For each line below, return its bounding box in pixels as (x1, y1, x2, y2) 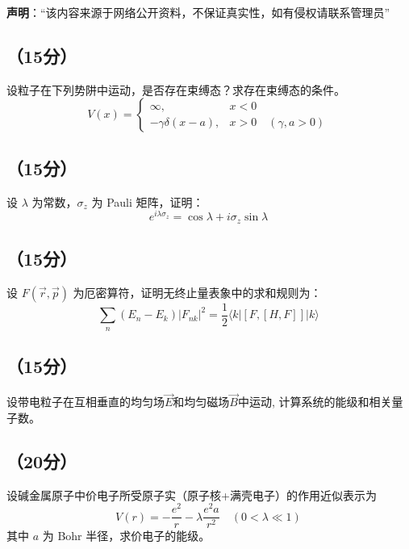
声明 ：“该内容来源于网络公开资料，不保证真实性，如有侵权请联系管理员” (6, 4, 390, 20)
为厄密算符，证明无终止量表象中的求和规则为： (73, 283, 322, 300)
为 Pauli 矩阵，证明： (91, 193, 204, 210)
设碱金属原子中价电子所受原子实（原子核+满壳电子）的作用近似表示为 (6, 486, 377, 503)
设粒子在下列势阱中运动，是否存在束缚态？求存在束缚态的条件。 (6, 81, 345, 98)
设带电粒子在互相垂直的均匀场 (6, 393, 165, 410)
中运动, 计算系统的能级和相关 (237, 393, 392, 410)
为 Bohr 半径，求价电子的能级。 (42, 527, 211, 544)
